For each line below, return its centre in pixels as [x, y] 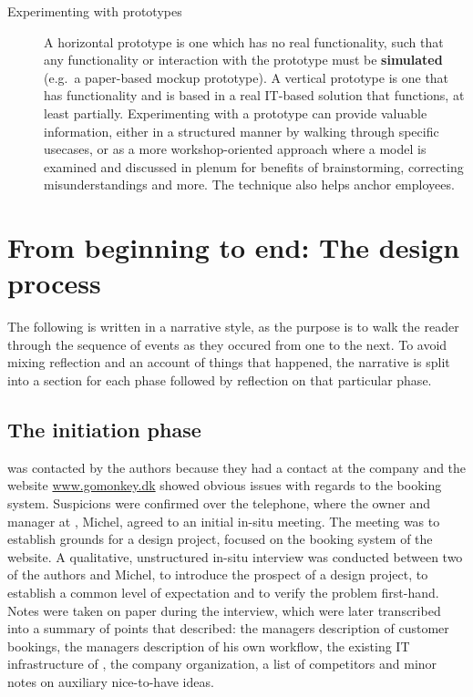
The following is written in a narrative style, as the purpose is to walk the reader [233, 327]
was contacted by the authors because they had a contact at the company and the [237, 467]
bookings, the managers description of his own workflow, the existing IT [209, 646]
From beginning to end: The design [234, 247]
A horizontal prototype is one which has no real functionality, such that [244, 41]
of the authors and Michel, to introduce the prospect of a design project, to [218, 574]
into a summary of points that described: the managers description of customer [228, 628]
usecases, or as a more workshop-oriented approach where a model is [235, 149]
